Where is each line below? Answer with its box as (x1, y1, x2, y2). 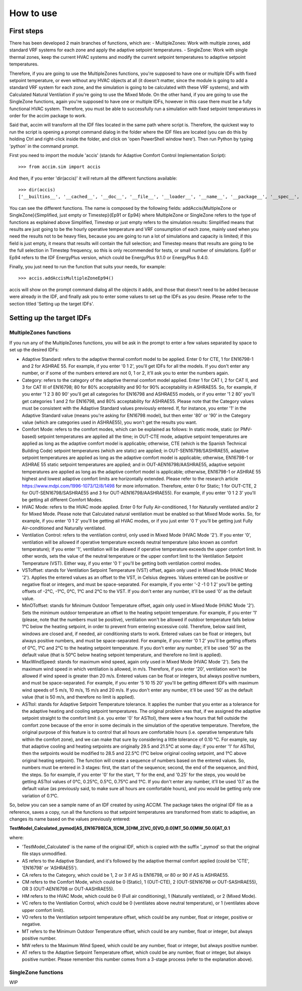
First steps (9, 27, 44, 35)
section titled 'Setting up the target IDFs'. (9, 300, 94, 307)
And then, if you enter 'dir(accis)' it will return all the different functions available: (9, 175, 177, 181)
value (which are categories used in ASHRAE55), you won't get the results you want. (22, 419, 197, 425)
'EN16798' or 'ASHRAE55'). (22, 865, 78, 871)
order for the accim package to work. (9, 112, 87, 118)
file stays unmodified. (22, 851, 67, 857)
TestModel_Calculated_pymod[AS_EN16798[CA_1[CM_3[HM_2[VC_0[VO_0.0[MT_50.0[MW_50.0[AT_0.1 (9, 825, 230, 831)
